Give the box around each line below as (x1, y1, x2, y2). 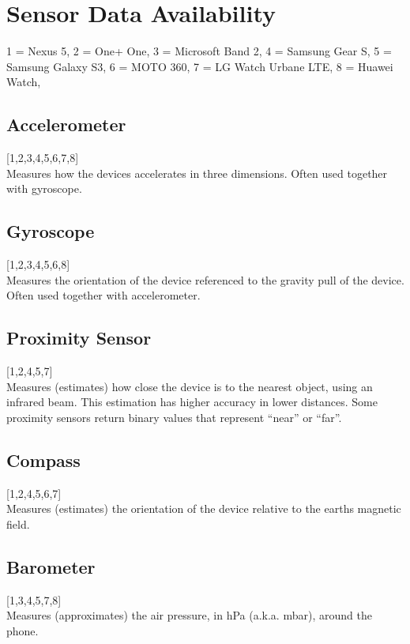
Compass (6, 447, 81, 472)
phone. (6, 622, 39, 638)
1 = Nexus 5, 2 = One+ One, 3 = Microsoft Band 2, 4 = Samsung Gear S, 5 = (6, 43, 392, 59)
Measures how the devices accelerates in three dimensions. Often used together (6, 164, 388, 181)
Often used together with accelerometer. (6, 287, 201, 303)
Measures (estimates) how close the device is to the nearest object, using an (6, 378, 373, 394)
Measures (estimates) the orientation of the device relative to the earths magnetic (6, 500, 401, 517)
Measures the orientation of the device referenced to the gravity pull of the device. (6, 271, 404, 288)
